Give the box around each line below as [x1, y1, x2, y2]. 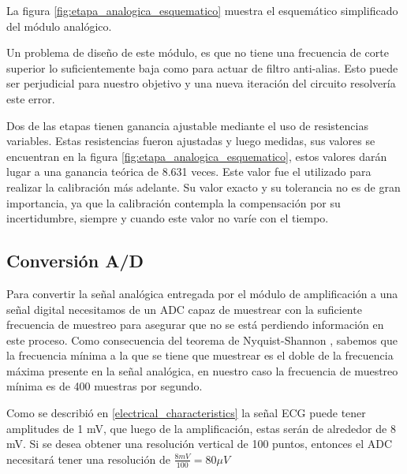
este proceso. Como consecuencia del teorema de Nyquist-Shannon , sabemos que [6, 331, 398, 348]
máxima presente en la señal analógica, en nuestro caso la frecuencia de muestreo [6, 362, 398, 379]
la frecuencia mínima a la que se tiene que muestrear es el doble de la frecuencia [6, 347, 394, 364]
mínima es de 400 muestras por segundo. [6, 378, 203, 394]
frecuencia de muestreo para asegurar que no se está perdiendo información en [6, 316, 384, 333]
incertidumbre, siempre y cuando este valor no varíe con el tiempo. [6, 210, 329, 226]
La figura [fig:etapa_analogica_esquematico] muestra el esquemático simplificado [6, 2, 398, 18]
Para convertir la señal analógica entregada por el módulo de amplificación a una [6, 285, 398, 301]
